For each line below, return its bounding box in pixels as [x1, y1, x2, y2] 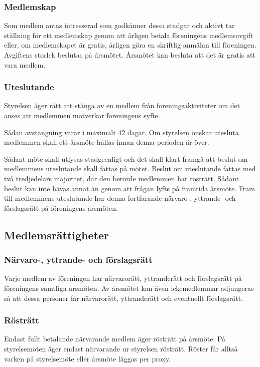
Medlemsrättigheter [4, 227, 109, 242]
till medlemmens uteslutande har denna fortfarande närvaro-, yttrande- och [4, 193, 236, 203]
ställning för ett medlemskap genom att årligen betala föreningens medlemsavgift [4, 30, 253, 40]
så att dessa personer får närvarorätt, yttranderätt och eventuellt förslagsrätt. [4, 292, 243, 303]
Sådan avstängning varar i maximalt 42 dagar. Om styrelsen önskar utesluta [4, 127, 239, 137]
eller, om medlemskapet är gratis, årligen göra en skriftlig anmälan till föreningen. [4, 40, 256, 50]
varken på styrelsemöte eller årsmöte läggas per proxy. [4, 353, 171, 363]
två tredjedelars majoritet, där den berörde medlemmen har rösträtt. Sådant [4, 173, 239, 183]
